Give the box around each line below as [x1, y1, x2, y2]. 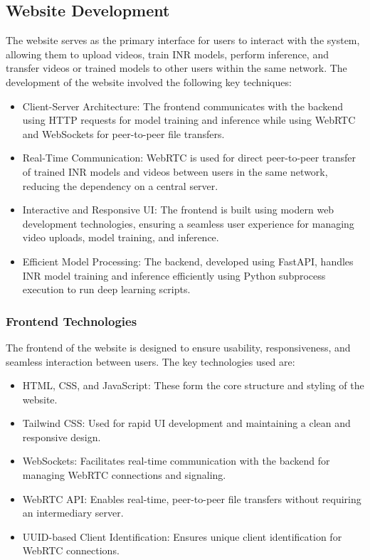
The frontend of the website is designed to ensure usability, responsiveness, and [6, 339, 351, 354]
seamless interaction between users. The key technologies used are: [6, 354, 295, 369]
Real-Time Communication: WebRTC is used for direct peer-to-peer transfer [22, 150, 356, 165]
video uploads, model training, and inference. [22, 230, 219, 245]
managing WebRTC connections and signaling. [22, 467, 226, 482]
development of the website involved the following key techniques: [6, 74, 292, 89]
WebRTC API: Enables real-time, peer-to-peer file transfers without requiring [22, 491, 361, 506]
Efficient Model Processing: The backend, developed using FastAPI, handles [22, 253, 354, 268]
